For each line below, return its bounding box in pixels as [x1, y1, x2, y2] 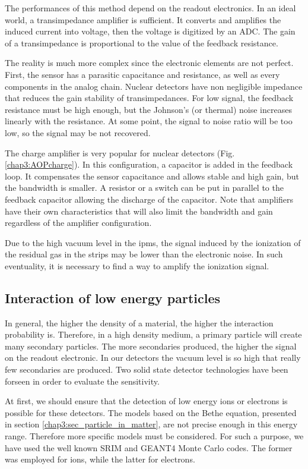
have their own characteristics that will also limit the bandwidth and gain [5, 204, 273, 217]
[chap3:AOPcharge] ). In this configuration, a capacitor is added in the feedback [5, 158, 293, 171]
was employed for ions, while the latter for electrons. [5, 453, 195, 465]
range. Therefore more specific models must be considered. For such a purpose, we [5, 430, 304, 442]
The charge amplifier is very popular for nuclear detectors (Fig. [5, 146, 235, 159]
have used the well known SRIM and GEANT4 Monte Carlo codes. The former [5, 441, 293, 454]
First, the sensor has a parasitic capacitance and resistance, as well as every [5, 68, 280, 80]
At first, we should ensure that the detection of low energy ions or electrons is [5, 395, 288, 407]
